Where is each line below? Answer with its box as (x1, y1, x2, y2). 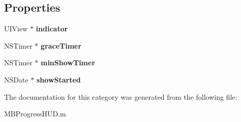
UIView (4, 23, 28, 34)
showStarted (36, 74, 81, 85)
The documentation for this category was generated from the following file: (4, 91, 237, 102)
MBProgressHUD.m (4, 108, 66, 119)
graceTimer (40, 40, 82, 51)
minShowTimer (40, 57, 96, 68)
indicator (36, 23, 68, 34)
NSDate (4, 74, 28, 85)
